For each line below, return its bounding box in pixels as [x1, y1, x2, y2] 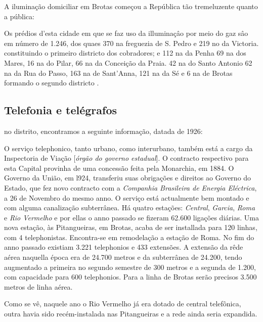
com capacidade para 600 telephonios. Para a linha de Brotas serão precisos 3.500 [4, 271, 257, 282]
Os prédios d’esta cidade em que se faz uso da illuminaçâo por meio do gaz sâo [4, 28, 248, 38]
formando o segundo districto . [4, 77, 99, 88]
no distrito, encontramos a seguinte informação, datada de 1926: [4, 125, 203, 136]
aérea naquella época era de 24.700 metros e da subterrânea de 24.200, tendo [4, 252, 242, 262]
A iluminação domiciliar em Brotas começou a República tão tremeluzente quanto [4, 1, 258, 11]
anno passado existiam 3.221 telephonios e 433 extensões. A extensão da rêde [4, 242, 243, 252]
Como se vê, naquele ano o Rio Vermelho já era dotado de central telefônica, [4, 298, 241, 309]
